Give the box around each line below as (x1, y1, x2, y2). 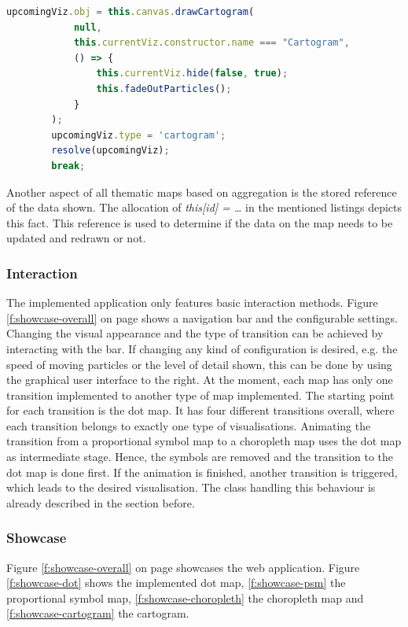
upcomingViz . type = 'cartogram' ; (51, 129, 226, 141)
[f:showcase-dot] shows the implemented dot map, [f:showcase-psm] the (6, 574, 346, 591)
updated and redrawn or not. (6, 230, 146, 246)
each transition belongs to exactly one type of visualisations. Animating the (6, 417, 371, 433)
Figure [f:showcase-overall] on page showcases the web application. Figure (6, 559, 360, 575)
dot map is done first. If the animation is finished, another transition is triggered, (6, 463, 398, 480)
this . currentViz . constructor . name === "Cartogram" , (73, 37, 350, 49)
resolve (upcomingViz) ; (51, 145, 170, 157)
